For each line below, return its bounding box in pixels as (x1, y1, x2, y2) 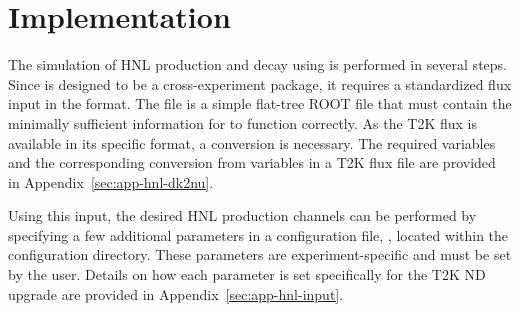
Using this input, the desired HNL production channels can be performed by (8, 205, 477, 226)
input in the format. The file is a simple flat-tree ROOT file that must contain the (8, 93, 512, 114)
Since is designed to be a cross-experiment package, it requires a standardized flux (8, 73, 512, 94)
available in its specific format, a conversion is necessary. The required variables (8, 132, 496, 153)
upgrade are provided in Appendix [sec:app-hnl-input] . (8, 283, 344, 304)
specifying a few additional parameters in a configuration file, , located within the (8, 224, 509, 245)
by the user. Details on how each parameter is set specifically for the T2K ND (8, 264, 486, 285)
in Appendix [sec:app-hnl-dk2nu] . (8, 171, 214, 192)
